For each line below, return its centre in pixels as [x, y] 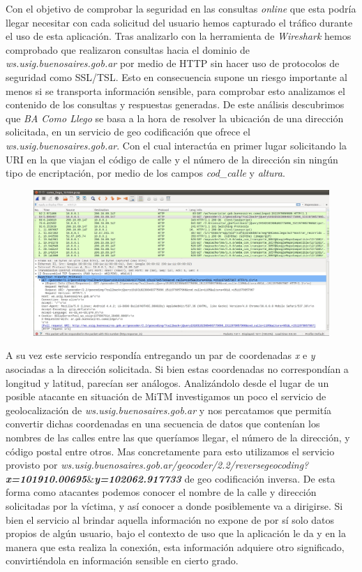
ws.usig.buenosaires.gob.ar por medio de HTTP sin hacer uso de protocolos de [173, 63]
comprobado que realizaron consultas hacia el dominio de [128, 49]
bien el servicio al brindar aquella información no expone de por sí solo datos [170, 519]
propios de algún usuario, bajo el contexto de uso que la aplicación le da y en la [176, 533]
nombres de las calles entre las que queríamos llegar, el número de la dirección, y [178, 437]
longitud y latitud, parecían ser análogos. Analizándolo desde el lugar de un [167, 382]
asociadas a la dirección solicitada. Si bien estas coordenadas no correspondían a [177, 369]
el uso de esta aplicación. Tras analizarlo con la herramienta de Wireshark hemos [179, 36]
